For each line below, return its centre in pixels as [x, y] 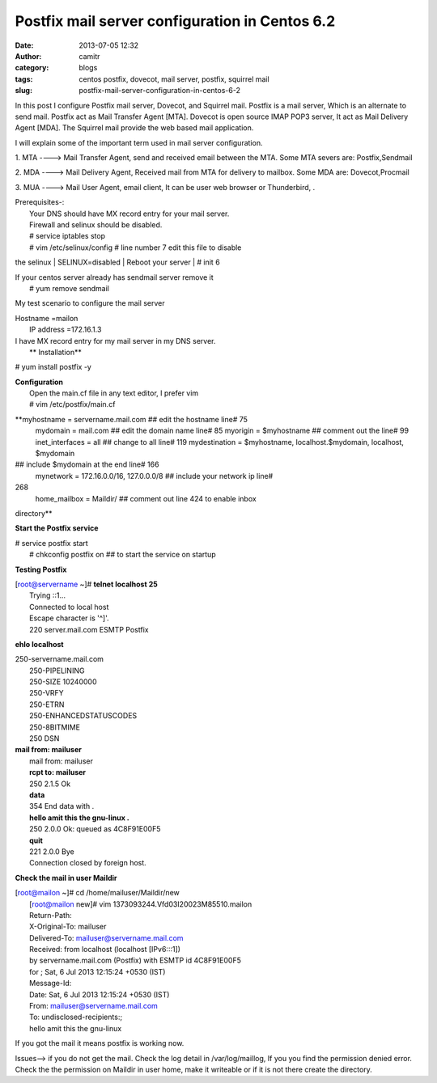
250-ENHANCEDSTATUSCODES [83, 716]
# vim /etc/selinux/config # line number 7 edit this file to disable [136, 247]
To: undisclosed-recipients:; [76, 1017]
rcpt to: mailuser [58, 772]
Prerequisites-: [40, 202]
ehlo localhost [39, 644]
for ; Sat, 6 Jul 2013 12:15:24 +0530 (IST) [98, 971]
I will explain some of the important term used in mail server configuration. [139, 142]
